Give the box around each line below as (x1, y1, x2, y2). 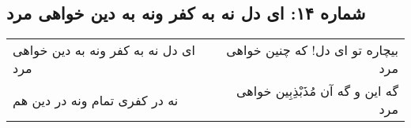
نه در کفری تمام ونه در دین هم (13, 90, 179, 109)
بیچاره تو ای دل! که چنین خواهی (226, 41, 398, 60)
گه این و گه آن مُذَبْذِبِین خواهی (236, 82, 398, 101)
